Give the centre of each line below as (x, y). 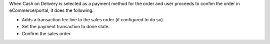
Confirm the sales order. (47, 33)
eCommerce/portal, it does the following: (51, 10)
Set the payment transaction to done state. (66, 27)
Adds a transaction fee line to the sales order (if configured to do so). (93, 19)
